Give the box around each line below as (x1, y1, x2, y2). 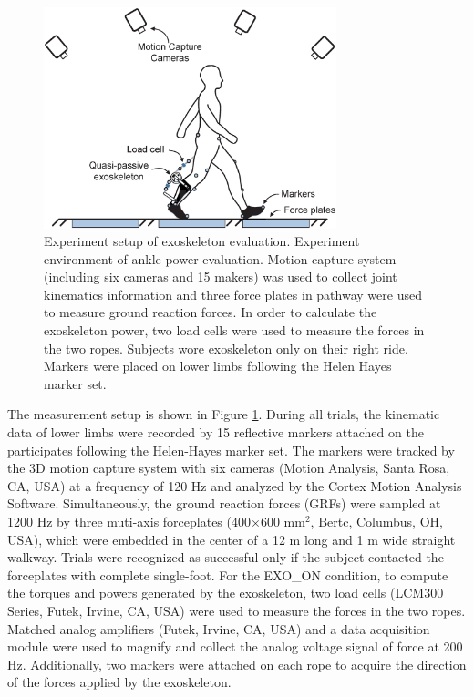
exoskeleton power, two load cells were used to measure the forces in (44, 321, 425, 340)
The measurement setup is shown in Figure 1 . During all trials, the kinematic (7, 405, 440, 424)
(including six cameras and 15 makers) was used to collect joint (44, 267, 397, 286)
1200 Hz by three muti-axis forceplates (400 (7, 512, 251, 530)
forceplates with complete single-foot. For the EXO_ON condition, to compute (7, 565, 448, 584)
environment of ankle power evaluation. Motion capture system (44, 249, 397, 268)
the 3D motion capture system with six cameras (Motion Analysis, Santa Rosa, (7, 458, 450, 477)
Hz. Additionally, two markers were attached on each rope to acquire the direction (7, 654, 467, 673)
